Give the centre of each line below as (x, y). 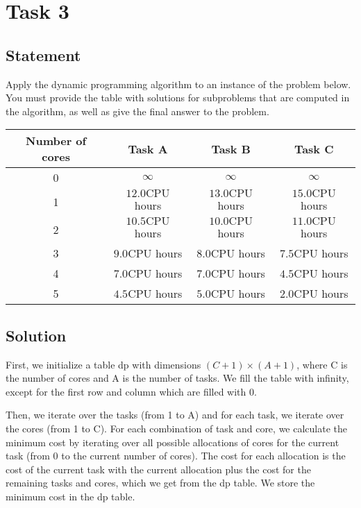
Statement (43, 54)
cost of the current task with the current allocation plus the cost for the (158, 469)
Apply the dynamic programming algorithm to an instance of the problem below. (178, 84)
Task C (314, 149)
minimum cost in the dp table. (70, 496)
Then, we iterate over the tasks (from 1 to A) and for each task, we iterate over (175, 415)
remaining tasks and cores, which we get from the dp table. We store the (160, 483)
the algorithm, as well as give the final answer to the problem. (137, 111)
